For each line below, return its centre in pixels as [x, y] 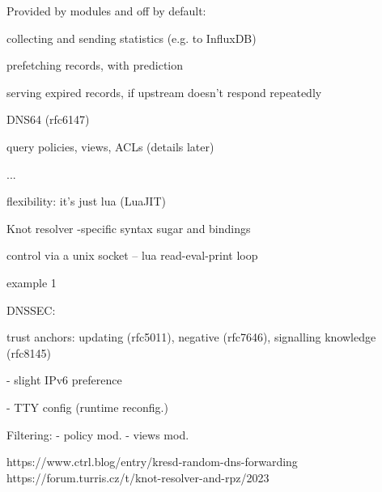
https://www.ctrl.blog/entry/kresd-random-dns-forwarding [152, 462]
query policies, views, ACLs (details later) [110, 146]
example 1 [32, 282]
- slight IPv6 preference [64, 380]
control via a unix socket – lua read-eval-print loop [132, 255]
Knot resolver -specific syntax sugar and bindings [129, 228]
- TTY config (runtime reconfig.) [87, 407]
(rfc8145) [29, 352]
